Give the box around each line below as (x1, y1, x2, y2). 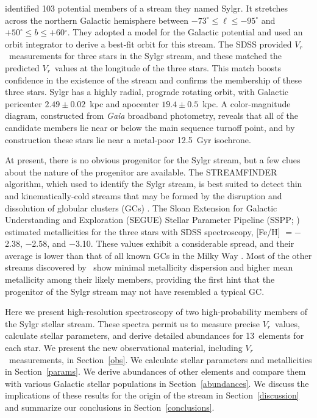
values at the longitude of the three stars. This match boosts (54, 61, 281, 74)
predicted (5, 61, 40, 74)
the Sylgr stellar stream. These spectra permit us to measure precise (5, 317, 260, 330)
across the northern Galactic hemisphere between (5, 13, 189, 26)
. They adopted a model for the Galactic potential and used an (67, 26, 303, 38)
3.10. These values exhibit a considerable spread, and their (75, 237, 294, 250)
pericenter (5, 97, 42, 110)
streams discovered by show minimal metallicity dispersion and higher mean (5, 261, 293, 274)
